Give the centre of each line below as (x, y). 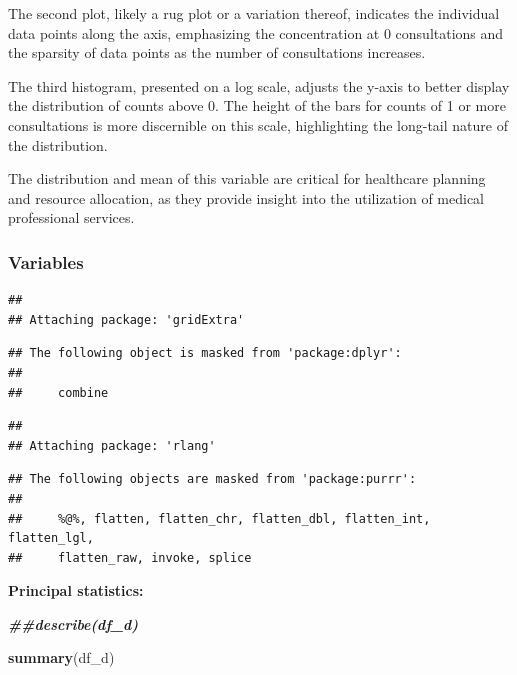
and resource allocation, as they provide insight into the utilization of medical (246, 197)
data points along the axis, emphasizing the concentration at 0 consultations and (256, 32)
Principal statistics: (76, 590)
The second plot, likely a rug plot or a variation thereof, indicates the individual (254, 13)
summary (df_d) (61, 657)
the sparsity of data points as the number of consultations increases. (217, 52)
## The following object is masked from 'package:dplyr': (205, 353)
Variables (46, 261)
